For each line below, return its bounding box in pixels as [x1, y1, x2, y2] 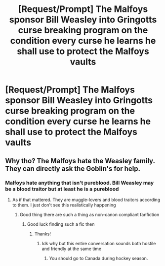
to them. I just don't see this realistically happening [12, 202, 116, 208]
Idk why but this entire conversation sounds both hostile [41, 240, 156, 246]
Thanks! [34, 231, 51, 237]
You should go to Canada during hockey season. [49, 255, 148, 261]
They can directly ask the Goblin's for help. [5, 164, 141, 173]
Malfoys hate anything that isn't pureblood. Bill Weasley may [5, 179, 154, 186]
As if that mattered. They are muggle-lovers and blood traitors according [12, 197, 161, 202]
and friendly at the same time [41, 246, 102, 252]
